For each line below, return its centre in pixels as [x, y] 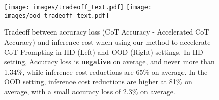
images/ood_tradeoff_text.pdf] [57, 15]
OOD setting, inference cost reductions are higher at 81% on [98, 81]
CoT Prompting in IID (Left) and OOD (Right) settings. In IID [104, 52]
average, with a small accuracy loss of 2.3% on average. [90, 91]
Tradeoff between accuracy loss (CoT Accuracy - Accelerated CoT [107, 32]
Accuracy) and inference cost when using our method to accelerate [107, 41]
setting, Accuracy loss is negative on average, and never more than [109, 62]
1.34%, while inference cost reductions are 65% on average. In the [106, 71]
